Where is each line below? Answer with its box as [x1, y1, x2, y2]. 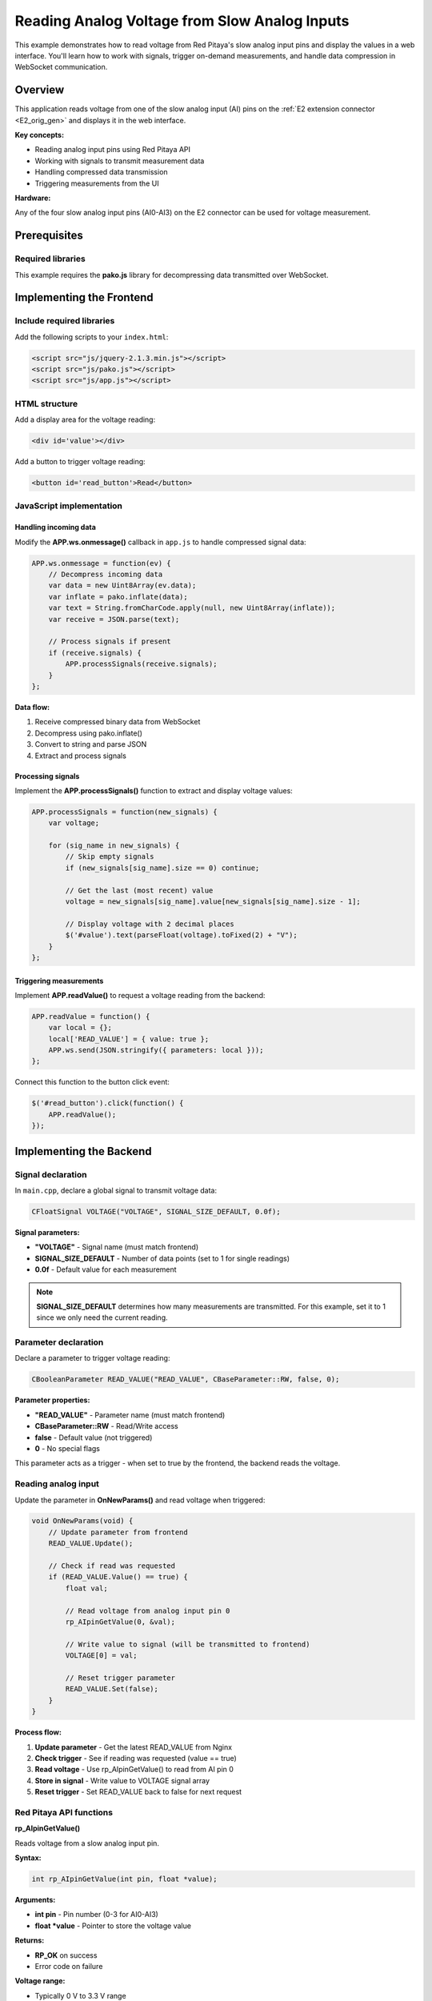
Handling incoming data [14, 523, 96, 532]
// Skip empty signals [65, 852, 155, 861]
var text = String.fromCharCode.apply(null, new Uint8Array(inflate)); [48, 604, 336, 612]
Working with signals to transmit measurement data [34, 156, 205, 166]
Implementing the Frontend [14, 291, 154, 304]
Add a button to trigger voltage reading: [14, 457, 146, 467]
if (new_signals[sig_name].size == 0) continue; [65, 863, 260, 872]
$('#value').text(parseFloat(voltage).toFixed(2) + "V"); [65, 931, 298, 940]
